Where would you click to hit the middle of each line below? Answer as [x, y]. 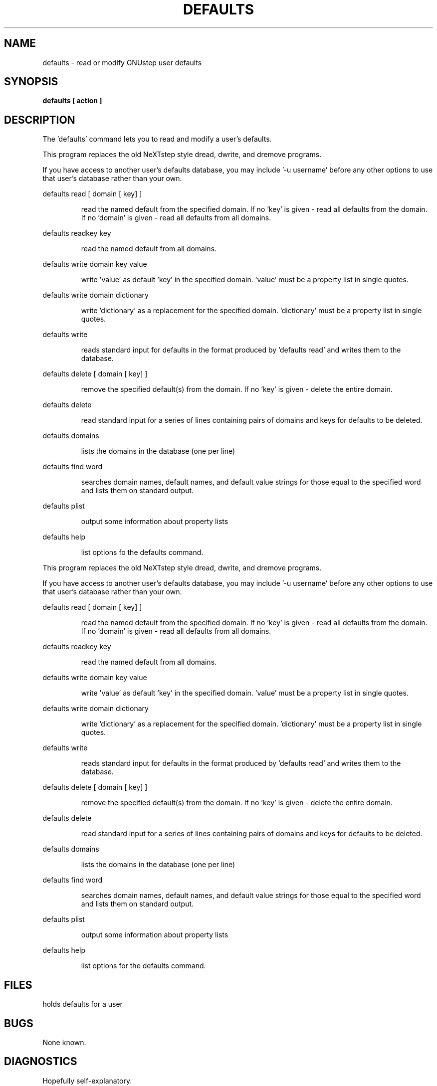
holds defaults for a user [83, 1004]
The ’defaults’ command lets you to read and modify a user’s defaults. [157, 139]
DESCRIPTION [40, 120]
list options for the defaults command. [143, 966]
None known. [64, 1042]
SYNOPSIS [31, 82]
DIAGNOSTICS [41, 1062]
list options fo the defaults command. [142, 552]
